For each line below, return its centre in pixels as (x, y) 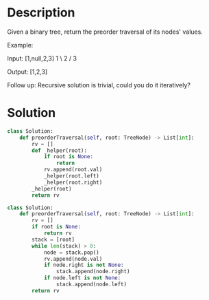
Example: (20, 45)
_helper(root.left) (71, 176)
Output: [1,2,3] (27, 72)
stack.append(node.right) (93, 272)
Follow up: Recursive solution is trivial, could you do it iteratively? (99, 85)
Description (41, 13)
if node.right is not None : (84, 265)
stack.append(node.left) (91, 284)
